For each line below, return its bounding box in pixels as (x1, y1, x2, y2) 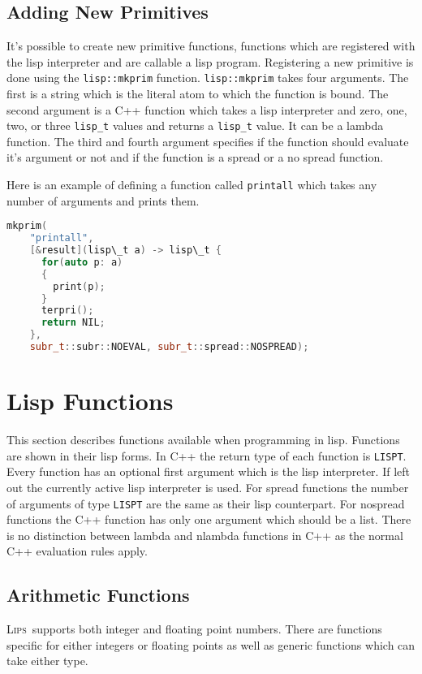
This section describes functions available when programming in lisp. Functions (6, 431, 400, 448)
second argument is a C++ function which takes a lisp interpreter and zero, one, (6, 101, 407, 118)
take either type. (6, 652, 88, 669)
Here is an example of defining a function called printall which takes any (6, 176, 377, 193)
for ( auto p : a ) (41, 256, 123, 268)
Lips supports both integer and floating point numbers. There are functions (6, 620, 382, 637)
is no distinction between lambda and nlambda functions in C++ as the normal (6, 526, 403, 543)
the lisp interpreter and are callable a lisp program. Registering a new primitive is (6, 53, 414, 70)
